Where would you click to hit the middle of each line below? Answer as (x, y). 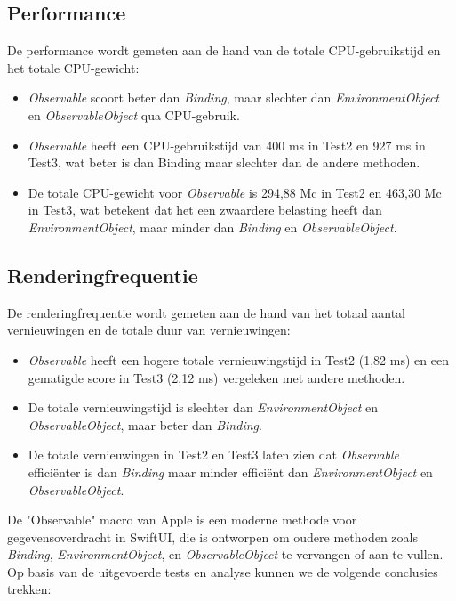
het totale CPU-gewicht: (73, 67)
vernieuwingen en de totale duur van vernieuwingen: (149, 330)
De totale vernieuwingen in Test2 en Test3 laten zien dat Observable (214, 455)
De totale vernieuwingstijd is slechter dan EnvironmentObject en (203, 407)
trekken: (29, 589)
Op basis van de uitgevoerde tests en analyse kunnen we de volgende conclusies (223, 571)
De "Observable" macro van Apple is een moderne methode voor (182, 520)
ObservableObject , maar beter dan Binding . (145, 424)
